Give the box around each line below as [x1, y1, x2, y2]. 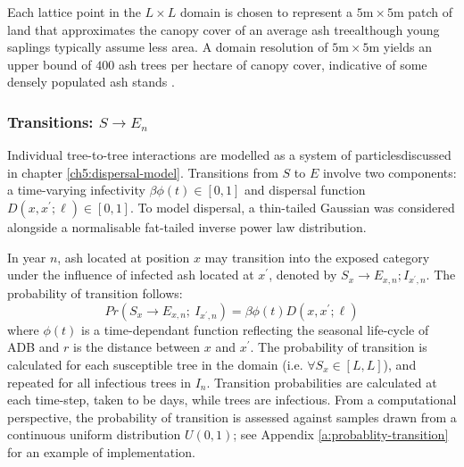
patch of [408, 3, 453, 21]
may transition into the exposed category [204, 247, 430, 266]
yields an [383, 38, 432, 56]
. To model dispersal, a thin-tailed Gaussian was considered [129, 197, 455, 216]
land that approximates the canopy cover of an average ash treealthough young [7, 20, 440, 38]
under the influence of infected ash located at [7, 265, 254, 284]
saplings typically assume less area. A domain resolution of [7, 38, 328, 56]
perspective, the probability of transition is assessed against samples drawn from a [7, 407, 457, 426]
